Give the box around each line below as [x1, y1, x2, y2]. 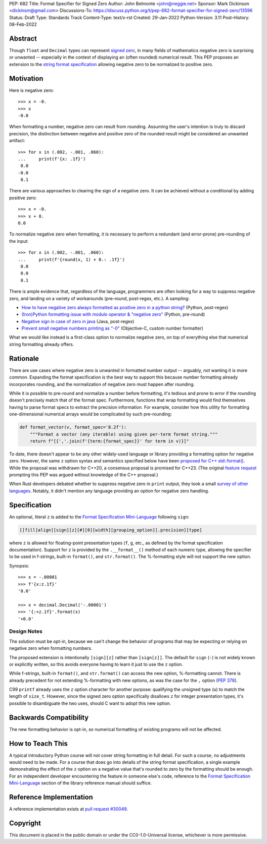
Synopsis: [9, 563, 30, 568]
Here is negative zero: [9, 87, 54, 93]
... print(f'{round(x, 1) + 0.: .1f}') [18, 257, 125, 262]
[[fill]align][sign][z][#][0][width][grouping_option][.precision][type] [19, 527, 202, 533]
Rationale [9, 354, 39, 363]
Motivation [9, 74, 44, 83]
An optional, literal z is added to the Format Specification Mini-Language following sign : [9, 513, 190, 520]
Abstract [9, 34, 37, 43]
